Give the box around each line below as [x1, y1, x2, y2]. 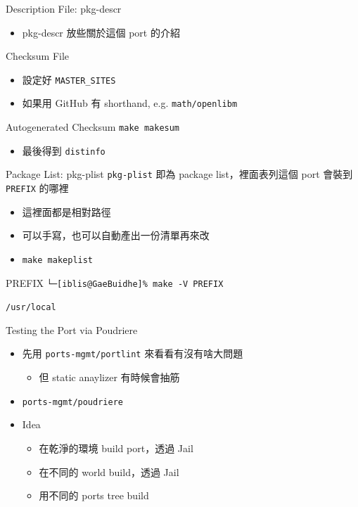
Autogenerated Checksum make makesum [6, 120, 180, 134]
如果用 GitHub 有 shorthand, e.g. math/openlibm [22, 96, 238, 110]
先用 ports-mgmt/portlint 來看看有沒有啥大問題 [22, 346, 243, 361]
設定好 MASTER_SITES [22, 72, 116, 86]
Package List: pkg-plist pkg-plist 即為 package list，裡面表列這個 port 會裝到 [6, 167, 353, 181]
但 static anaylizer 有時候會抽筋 [39, 370, 180, 385]
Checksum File [6, 49, 70, 63]
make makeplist [22, 255, 94, 265]
